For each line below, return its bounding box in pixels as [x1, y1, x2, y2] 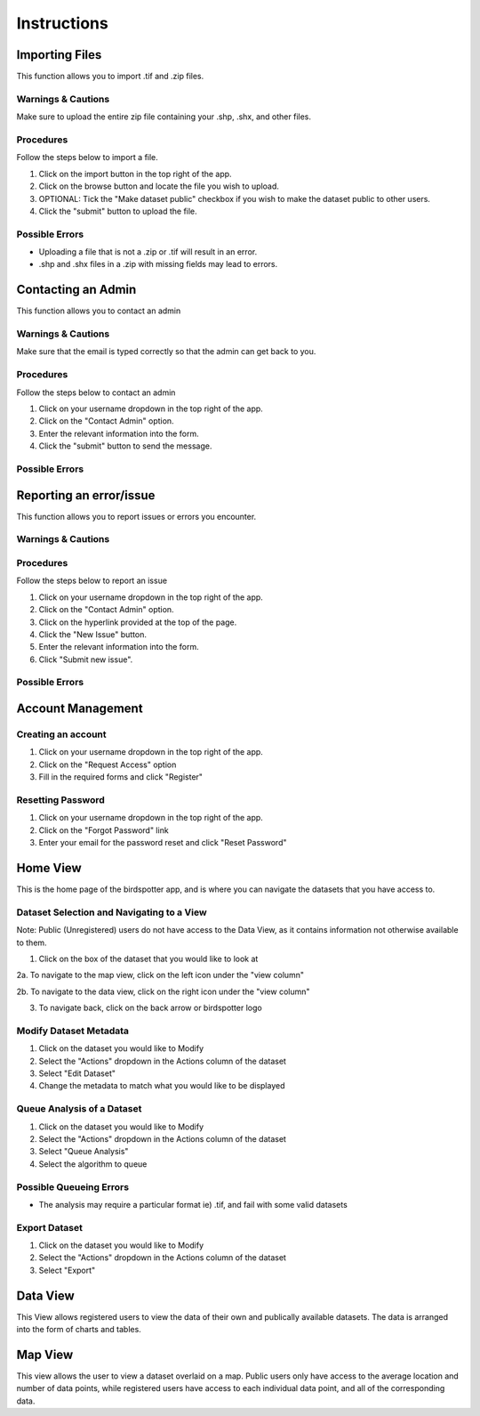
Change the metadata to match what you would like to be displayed [38, 1080, 285, 1091]
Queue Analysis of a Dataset [16, 1103, 142, 1115]
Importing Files [16, 47, 102, 62]
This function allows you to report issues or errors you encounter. [16, 511, 257, 522]
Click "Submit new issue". [38, 654, 133, 665]
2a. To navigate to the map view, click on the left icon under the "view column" [16, 970, 305, 981]
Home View [16, 860, 82, 876]
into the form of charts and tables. [16, 1324, 141, 1335]
